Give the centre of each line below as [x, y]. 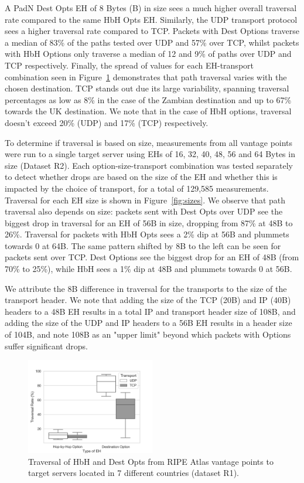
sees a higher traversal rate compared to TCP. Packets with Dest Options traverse [152, 31]
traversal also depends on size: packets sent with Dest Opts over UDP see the [144, 211]
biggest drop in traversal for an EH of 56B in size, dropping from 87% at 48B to [149, 222]
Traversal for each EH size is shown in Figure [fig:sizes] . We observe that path [145, 200]
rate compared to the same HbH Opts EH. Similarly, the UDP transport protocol [151, 19]
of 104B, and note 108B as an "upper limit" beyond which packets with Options [148, 334]
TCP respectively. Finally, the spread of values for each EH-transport [129, 65]
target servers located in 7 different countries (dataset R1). [134, 473]
